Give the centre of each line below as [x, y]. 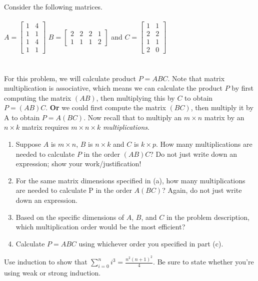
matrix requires [45, 127]
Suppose [28, 144]
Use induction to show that [46, 262]
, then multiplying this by [135, 97]
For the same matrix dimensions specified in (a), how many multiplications [130, 180]
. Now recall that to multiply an [133, 117]
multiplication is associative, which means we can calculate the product [113, 88]
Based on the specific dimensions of [70, 217]
